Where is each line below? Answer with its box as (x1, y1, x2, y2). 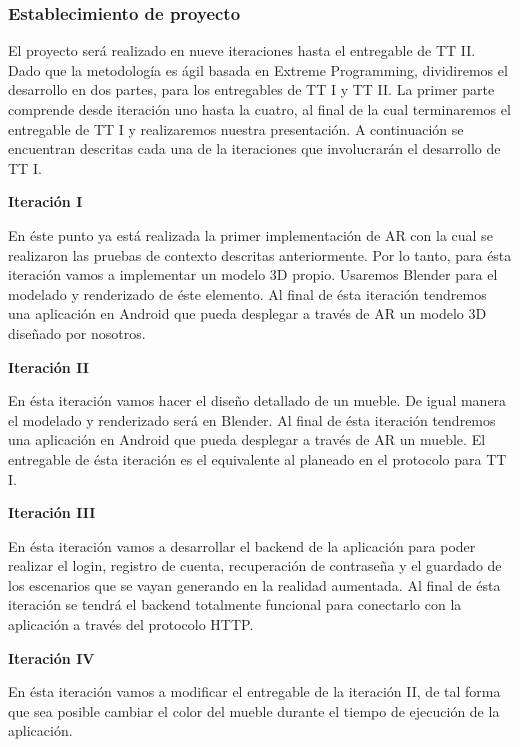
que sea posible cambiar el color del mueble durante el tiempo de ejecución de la (8, 700, 500, 721)
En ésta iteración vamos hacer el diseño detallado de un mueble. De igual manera (8, 390, 507, 411)
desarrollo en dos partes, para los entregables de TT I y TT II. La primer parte (8, 79, 495, 100)
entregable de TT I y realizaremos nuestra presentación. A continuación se (8, 118, 464, 139)
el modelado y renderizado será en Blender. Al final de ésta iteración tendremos (8, 409, 496, 430)
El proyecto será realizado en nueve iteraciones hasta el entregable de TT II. (8, 40, 476, 61)
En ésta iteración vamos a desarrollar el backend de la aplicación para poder (8, 535, 476, 556)
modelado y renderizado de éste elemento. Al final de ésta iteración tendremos (8, 283, 487, 304)
